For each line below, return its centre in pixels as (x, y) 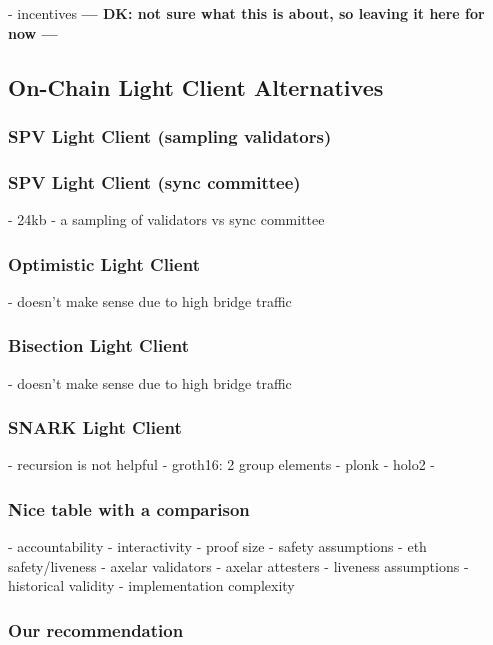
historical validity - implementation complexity (151, 585)
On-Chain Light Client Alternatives (196, 86)
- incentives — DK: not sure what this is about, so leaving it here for (246, 13)
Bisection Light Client (99, 345)
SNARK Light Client (95, 427)
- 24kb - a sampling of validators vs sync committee (166, 219)
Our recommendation (96, 629)
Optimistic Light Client (104, 263)
